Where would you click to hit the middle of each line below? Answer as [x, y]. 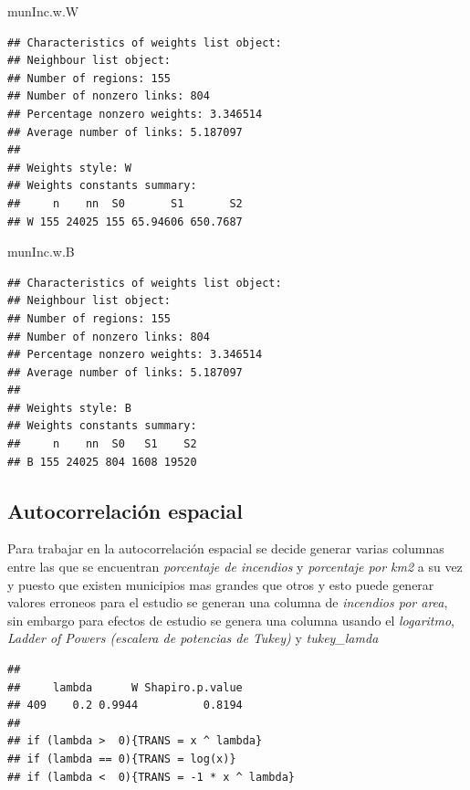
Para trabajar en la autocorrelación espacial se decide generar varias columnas [226, 548]
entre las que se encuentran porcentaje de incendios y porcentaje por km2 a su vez [235, 567]
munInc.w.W [43, 11]
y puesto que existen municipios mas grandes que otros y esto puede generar [221, 584]
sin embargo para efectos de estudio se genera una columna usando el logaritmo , [231, 620]
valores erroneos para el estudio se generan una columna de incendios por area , [228, 602]
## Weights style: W [70, 168]
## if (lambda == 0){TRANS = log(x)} [122, 758]
